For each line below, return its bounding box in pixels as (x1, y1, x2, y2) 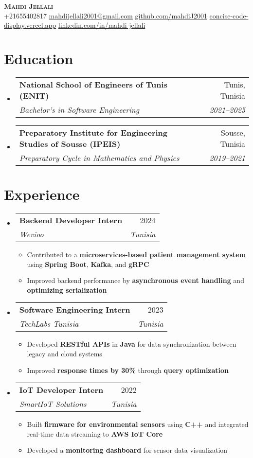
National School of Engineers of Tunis (19, 78, 167, 90)
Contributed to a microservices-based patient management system (27, 249, 246, 260)
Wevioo (19, 229, 44, 240)
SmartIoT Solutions (19, 398, 87, 410)
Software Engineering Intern (19, 304, 130, 316)
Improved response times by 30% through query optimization (27, 365, 229, 375)
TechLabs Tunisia (19, 318, 79, 330)
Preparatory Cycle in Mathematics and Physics (19, 152, 180, 163)
